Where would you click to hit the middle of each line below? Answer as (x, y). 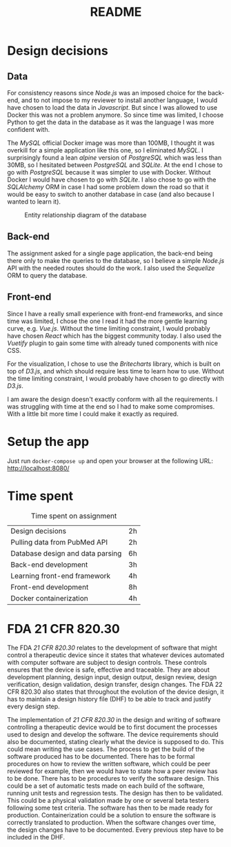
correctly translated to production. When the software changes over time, (112, 823)
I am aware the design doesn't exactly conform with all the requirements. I (112, 399)
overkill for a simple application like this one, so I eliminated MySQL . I (105, 150)
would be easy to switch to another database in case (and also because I (111, 194)
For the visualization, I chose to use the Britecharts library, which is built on (114, 364)
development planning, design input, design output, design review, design (112, 677)
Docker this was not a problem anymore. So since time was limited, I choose (115, 115)
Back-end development (49, 565)
